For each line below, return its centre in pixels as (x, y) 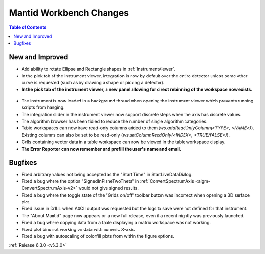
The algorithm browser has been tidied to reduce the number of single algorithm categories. (114, 121)
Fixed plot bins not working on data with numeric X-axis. (78, 229)
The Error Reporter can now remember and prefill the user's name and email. (101, 149)
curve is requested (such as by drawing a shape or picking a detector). (93, 83)
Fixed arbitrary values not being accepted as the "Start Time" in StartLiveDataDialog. (107, 175)
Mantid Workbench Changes (69, 13)
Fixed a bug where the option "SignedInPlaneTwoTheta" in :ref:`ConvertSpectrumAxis (108, 181)
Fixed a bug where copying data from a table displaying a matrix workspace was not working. (116, 223)
